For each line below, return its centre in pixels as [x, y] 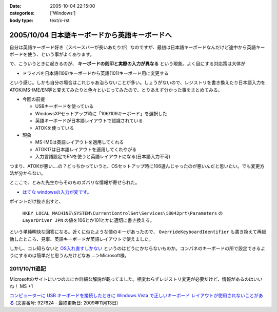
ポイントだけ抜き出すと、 [36, 201]
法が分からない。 [27, 173]
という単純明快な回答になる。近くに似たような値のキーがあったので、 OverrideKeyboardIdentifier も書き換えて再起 [138, 232]
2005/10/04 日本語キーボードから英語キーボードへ [91, 35]
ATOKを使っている [55, 128]
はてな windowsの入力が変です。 [57, 192]
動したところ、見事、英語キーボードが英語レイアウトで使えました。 [81, 239]
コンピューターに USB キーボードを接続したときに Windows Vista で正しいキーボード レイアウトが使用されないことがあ [136, 296]
